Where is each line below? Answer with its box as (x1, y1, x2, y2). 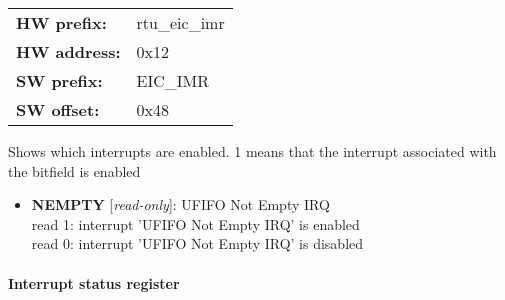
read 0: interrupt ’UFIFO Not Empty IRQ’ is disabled (31, 233, 364, 254)
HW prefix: (16, 11, 107, 34)
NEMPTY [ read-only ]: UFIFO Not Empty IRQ (31, 194, 330, 215)
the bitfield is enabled (8, 160, 141, 181)
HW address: (16, 40, 121, 63)
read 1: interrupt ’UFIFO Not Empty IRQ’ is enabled (31, 213, 360, 234)
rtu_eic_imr (136, 11, 225, 34)
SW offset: (16, 98, 100, 121)
